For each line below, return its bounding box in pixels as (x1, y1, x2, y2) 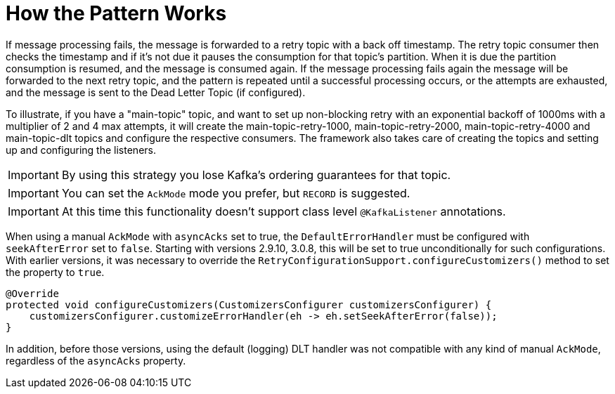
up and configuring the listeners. (6, 143, 156, 156)
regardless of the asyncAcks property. (6, 354, 186, 367)
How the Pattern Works (6, 1, 227, 25)
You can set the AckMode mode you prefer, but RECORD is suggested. (61, 185, 410, 200)
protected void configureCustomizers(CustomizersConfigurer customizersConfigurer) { (6, 298, 492, 310)
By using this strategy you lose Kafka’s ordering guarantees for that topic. (61, 167, 451, 182)
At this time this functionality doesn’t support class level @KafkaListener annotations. (61, 204, 506, 218)
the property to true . (6, 265, 105, 278)
